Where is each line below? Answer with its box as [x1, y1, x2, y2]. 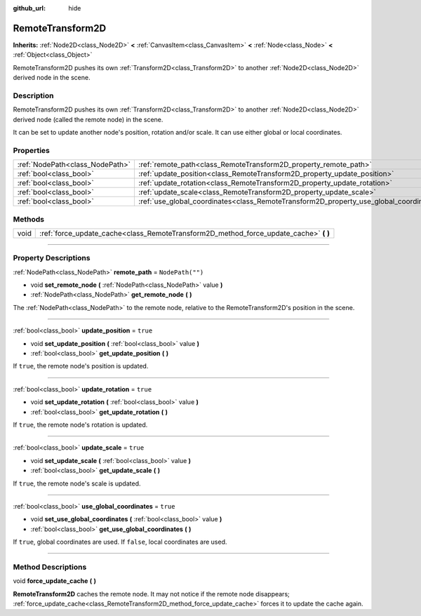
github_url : [13, 4, 46, 12]
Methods [13, 214, 45, 224]
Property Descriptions [13, 253, 91, 263]
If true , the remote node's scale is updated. [13, 479, 141, 488]
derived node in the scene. [13, 74, 91, 82]
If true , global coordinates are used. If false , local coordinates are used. [13, 537, 227, 547]
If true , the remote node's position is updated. [13, 362, 149, 370]
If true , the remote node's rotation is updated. [13, 420, 148, 429]
